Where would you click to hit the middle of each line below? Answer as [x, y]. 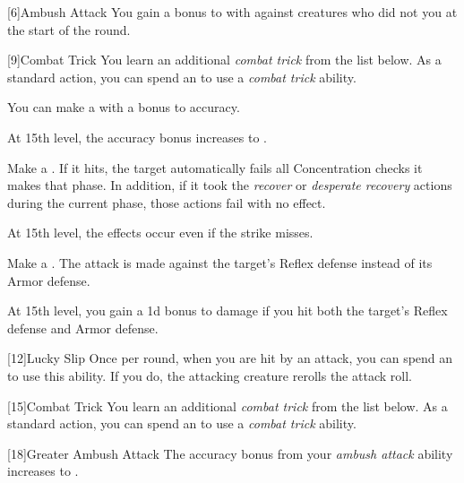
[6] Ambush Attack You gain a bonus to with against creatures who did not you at [232, 12]
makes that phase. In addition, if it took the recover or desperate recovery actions [230, 185]
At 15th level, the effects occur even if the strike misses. [160, 233]
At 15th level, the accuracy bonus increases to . [137, 137]
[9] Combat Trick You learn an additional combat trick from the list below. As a [224, 60]
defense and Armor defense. [83, 328]
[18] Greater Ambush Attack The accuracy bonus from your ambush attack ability [230, 453]
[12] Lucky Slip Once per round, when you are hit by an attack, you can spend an [230, 358]
